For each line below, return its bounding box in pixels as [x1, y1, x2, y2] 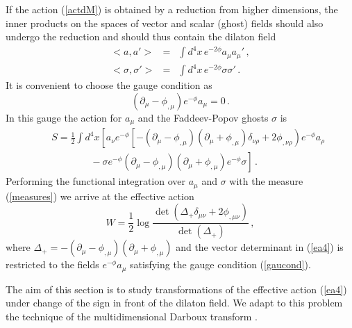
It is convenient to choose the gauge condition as [6, 78, 212, 92]
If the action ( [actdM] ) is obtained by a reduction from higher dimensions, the [6, 2, 338, 16]
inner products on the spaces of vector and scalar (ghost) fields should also [6, 15, 324, 30]
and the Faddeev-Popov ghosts [137, 110, 269, 124]
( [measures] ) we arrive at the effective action [6, 188, 194, 203]
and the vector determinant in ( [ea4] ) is [176, 240, 344, 254]
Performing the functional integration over [6, 174, 185, 188]
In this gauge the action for [6, 110, 122, 124]
